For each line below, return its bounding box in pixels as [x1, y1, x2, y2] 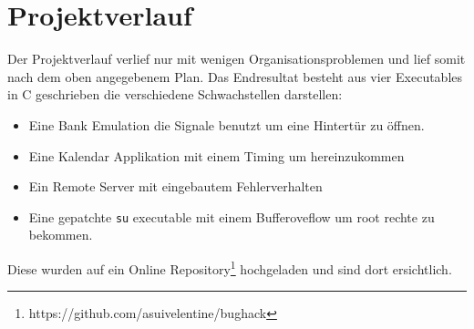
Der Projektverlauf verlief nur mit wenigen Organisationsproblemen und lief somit [7, 49, 466, 68]
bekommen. [28, 225, 93, 244]
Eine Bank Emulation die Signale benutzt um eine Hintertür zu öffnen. [28, 115, 425, 134]
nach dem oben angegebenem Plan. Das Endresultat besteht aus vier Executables [7, 67, 463, 86]
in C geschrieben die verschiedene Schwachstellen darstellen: [7, 85, 343, 104]
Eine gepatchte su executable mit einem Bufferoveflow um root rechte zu [28, 207, 435, 226]
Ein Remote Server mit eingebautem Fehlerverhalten [28, 177, 323, 196]
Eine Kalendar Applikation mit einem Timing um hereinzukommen [28, 146, 405, 165]
